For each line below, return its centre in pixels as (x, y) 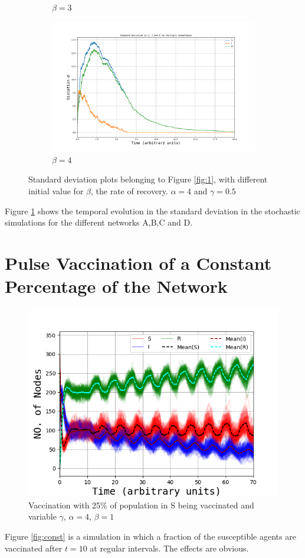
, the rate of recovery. (129, 191)
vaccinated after (34, 548)
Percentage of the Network (116, 286)
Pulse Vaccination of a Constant (138, 263)
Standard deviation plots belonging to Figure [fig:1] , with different (148, 179)
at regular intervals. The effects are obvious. (169, 548)
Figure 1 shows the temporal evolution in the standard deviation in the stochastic (152, 211)
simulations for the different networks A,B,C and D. (99, 222)
